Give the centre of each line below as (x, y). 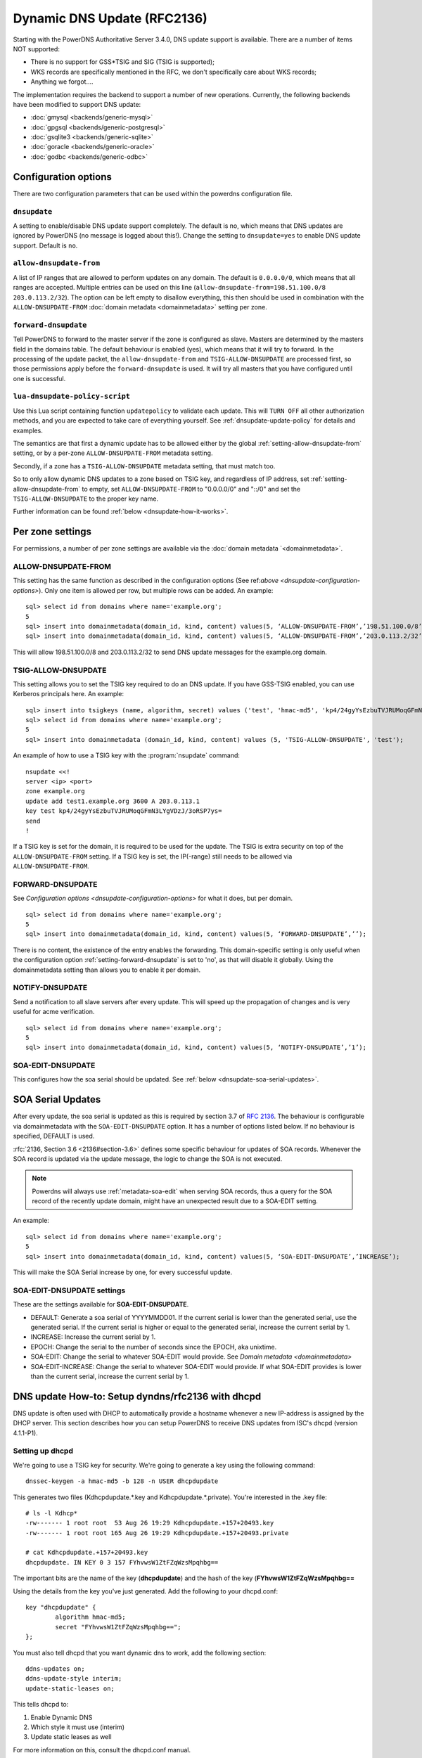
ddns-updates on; (55, 1669)
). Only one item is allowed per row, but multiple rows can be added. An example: (156, 590)
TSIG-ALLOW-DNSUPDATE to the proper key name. (85, 499)
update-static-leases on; (70, 1688)
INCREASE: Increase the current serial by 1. (93, 1337)
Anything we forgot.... (62, 82)
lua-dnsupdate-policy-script (71, 396)
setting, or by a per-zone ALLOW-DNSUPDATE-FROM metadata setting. (113, 453)
